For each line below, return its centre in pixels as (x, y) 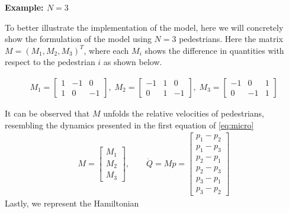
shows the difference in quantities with (214, 50)
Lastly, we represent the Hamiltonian (72, 203)
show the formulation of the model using (78, 39)
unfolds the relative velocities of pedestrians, (184, 113)
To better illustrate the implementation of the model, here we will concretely (144, 27)
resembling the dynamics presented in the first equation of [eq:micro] (129, 125)
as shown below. (133, 62)
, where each (106, 50)
